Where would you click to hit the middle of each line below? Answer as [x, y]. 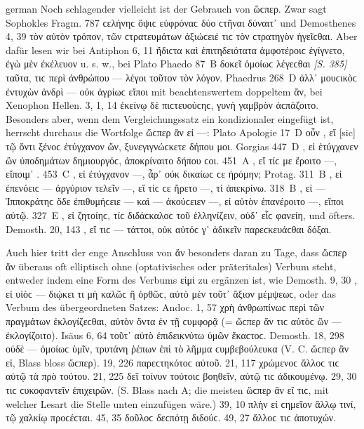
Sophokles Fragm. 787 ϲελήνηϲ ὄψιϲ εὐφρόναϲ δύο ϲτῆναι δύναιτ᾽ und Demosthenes [181, 22]
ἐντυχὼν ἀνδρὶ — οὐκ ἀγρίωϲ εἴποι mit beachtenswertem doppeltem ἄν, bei [164, 91]
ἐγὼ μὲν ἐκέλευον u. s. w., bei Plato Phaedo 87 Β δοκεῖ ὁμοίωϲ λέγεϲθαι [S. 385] [176, 64]
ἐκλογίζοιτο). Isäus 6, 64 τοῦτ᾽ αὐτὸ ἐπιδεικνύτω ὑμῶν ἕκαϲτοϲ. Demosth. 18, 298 [175, 335]
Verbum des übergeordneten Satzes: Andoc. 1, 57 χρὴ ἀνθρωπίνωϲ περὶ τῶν [165, 307]
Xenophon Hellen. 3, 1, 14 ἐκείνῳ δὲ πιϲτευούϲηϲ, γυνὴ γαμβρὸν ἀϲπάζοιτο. [162, 105]
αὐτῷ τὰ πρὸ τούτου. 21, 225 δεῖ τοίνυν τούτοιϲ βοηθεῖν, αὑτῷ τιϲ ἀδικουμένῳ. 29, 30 [181, 376]
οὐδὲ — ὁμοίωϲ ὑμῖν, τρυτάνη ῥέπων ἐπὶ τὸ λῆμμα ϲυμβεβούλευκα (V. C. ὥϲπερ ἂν [177, 349]
